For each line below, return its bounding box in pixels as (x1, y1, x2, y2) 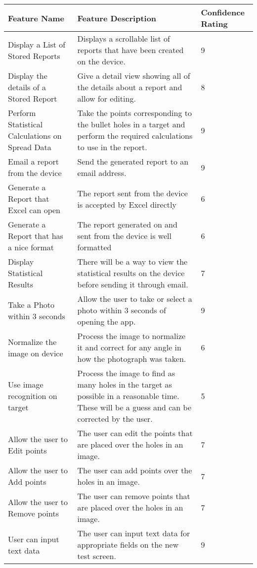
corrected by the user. (77, 413, 153, 424)
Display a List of (8, 38, 66, 50)
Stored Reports (8, 50, 60, 61)
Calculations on (8, 130, 62, 141)
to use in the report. (77, 141, 147, 153)
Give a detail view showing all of (77, 70, 190, 81)
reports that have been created (77, 44, 184, 56)
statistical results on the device (77, 267, 185, 279)
